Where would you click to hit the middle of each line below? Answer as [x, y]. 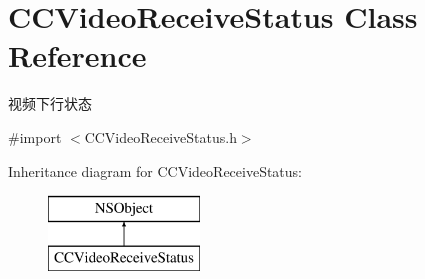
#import [35, 136]
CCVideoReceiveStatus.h [160, 136]
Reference [77, 55]
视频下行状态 [50, 103]
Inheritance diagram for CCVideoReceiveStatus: [155, 170]
